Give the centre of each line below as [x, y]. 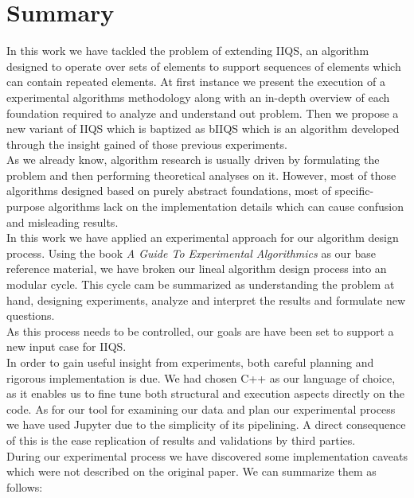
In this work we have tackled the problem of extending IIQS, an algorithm [188, 51]
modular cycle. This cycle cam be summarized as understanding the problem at [201, 284]
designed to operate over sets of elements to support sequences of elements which [204, 66]
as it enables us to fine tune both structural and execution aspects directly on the [205, 393]
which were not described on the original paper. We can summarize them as [191, 471]
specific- [354, 191]
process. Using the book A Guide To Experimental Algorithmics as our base [191, 253]
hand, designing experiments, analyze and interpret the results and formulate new [206, 300]
